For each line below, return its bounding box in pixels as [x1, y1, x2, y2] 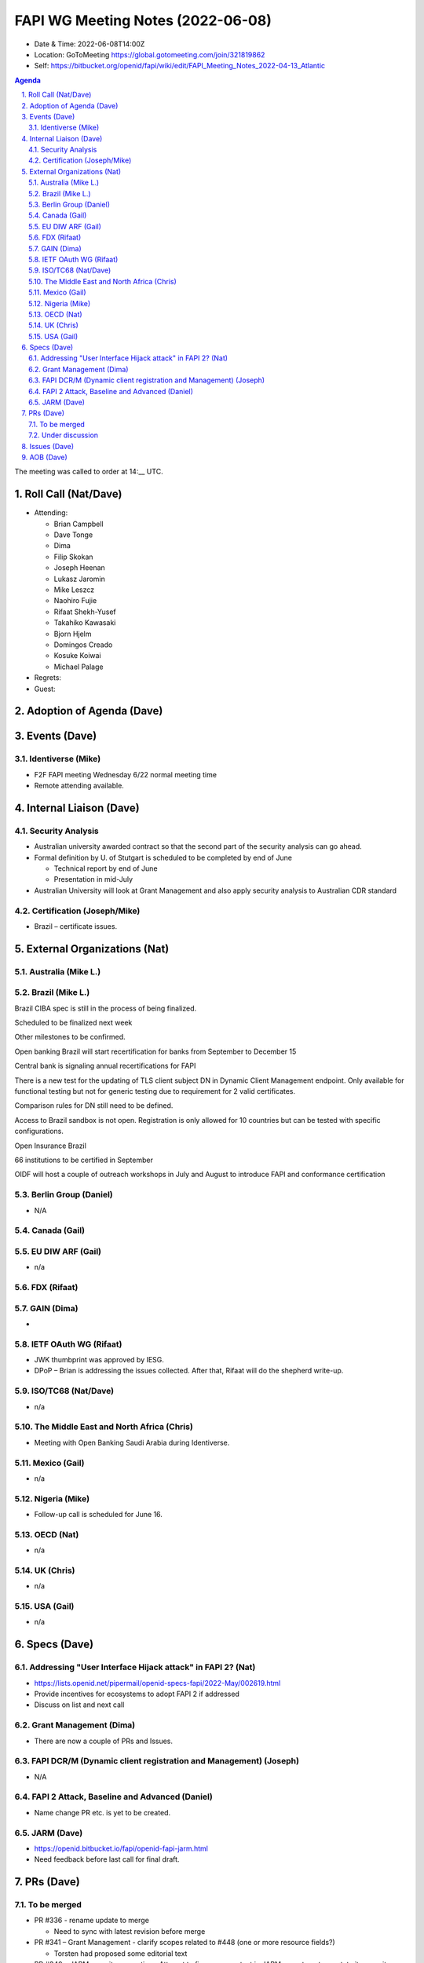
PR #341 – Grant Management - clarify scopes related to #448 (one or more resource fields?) [34, 1938, 335, 1947]
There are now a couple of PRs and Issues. [34, 1736, 173, 1745]
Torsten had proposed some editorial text [53, 1948, 188, 1958]
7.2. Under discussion [28, 430, 98, 440]
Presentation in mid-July [53, 875, 133, 884]
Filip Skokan [53, 552, 93, 561]
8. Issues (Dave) [21, 441, 75, 451]
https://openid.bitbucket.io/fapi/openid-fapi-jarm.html [34, 1844, 208, 1853]
